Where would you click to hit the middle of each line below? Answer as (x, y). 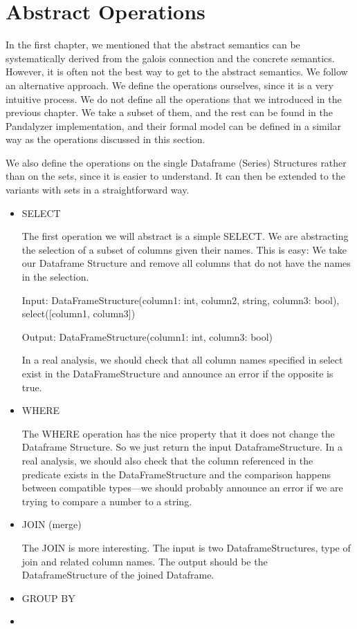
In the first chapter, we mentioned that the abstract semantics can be (153, 45)
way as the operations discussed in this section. (106, 139)
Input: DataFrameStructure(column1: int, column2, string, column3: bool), (181, 300)
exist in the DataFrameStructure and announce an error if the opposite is (177, 373)
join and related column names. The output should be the (145, 561)
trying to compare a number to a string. (107, 501)
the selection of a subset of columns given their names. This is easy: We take (184, 249)
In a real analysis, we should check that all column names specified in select (182, 360)
